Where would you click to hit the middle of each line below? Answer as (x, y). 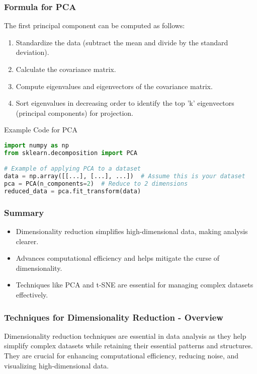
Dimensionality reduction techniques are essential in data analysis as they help (125, 335)
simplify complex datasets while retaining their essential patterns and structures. (128, 346)
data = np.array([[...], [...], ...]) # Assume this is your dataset (125, 176)
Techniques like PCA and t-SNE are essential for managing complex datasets (135, 285)
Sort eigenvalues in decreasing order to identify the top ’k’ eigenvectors (125, 103)
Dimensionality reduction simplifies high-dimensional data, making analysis (132, 231)
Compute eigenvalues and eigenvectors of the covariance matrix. (114, 86)
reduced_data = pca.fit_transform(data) (73, 191)
